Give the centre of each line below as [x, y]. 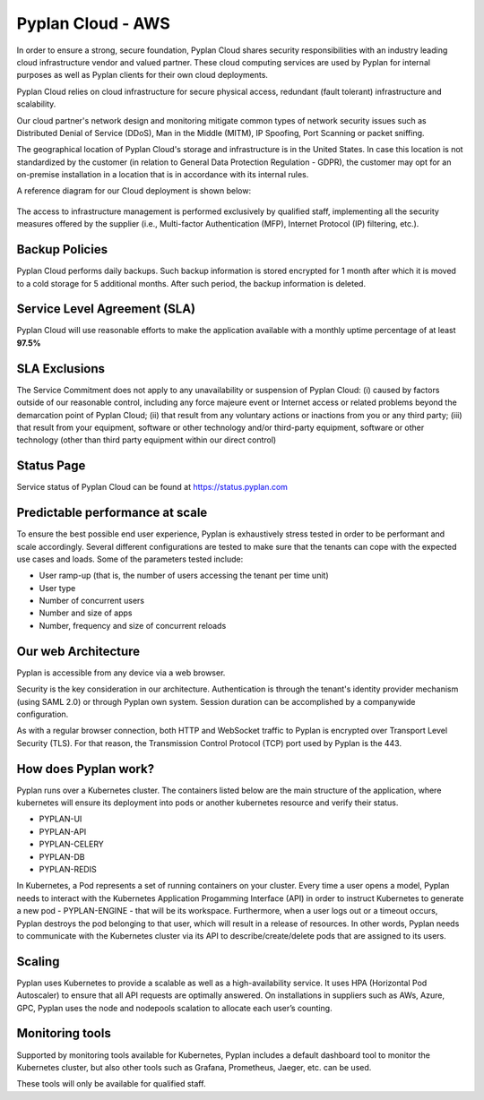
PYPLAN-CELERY [72, 844]
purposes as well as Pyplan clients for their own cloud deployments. [143, 75]
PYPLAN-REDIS [68, 869]
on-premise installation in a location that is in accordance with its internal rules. [163, 175]
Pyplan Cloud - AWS [93, 23]
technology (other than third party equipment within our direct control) [147, 440]
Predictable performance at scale [112, 513]
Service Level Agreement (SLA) [106, 309]
